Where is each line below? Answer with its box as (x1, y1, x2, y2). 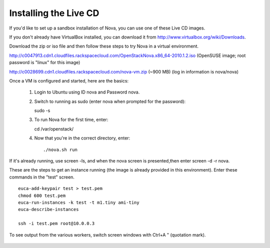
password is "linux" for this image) (9, 59, 80, 65)
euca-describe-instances (18, 206, 79, 212)
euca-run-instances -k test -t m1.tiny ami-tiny (18, 199, 139, 205)
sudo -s (34, 107, 50, 113)
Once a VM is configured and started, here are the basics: (9, 77, 129, 83)
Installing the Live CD (9, 7, 99, 18)
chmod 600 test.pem (18, 192, 66, 198)
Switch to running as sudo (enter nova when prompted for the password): (34, 98, 186, 104)
